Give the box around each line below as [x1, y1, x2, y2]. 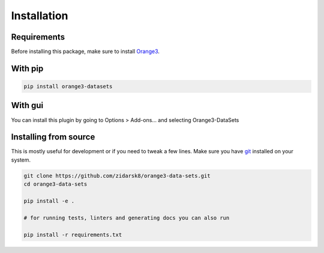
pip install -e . [23, 198, 75, 204]
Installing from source [11, 132, 95, 142]
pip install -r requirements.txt [23, 231, 122, 238]
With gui [11, 100, 44, 111]
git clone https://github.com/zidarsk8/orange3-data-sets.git [23, 172, 211, 179]
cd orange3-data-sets [23, 181, 88, 187]
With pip [11, 63, 44, 73]
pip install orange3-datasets [23, 83, 113, 90]
